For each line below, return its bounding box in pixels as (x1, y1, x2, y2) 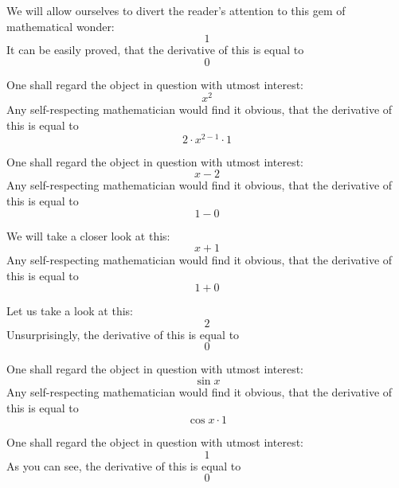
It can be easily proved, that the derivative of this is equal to (6, 41, 304, 58)
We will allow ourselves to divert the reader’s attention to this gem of (6, 2, 346, 18)
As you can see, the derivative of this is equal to (6, 457, 241, 474)
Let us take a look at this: (6, 303, 133, 319)
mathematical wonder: (6, 18, 115, 34)
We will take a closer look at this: (6, 227, 170, 244)
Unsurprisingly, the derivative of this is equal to (6, 326, 240, 342)
